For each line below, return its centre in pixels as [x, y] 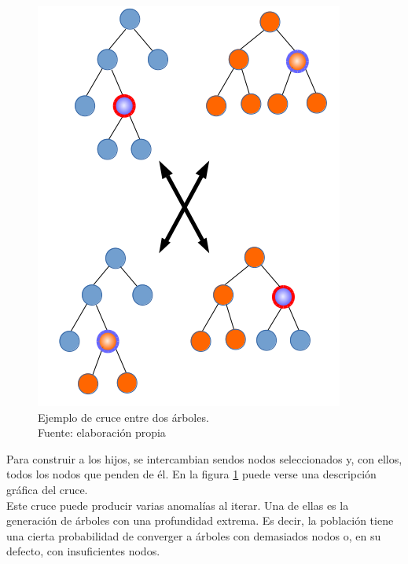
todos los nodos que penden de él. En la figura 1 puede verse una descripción [191, 474]
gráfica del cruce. [47, 489]
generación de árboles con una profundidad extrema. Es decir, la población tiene [200, 520]
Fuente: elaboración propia [102, 432]
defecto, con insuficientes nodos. [83, 551]
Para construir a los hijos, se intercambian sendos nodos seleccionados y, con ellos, [204, 458]
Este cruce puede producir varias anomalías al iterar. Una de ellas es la [178, 505]
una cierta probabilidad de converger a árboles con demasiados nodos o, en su [194, 535]
